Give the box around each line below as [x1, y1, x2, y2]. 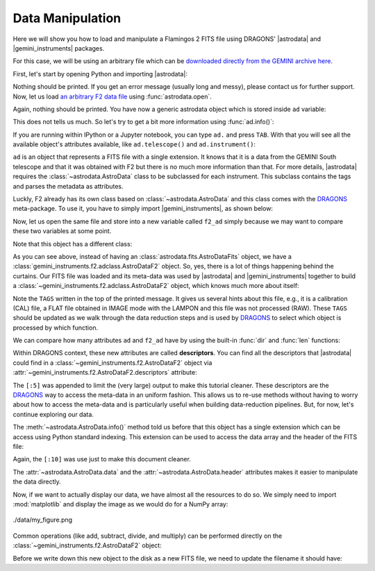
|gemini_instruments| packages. [12, 44, 105, 52]
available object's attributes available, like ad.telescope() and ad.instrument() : [12, 140, 256, 148]
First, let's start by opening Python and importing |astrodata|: [12, 69, 187, 78]
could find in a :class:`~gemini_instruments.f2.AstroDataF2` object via [12, 358, 212, 367]
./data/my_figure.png [12, 515, 73, 524]
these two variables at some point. [12, 227, 112, 235]
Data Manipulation [12, 10, 122, 26]
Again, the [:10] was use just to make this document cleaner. [12, 455, 191, 463]
